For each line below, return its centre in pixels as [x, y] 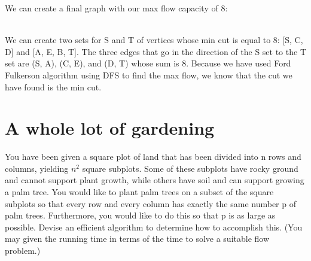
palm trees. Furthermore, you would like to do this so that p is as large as [140, 215]
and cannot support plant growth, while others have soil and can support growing [155, 180]
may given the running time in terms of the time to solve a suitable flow [137, 239]
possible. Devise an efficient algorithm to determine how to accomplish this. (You [154, 227]
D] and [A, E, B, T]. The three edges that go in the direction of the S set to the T [155, 51]
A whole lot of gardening [110, 128]
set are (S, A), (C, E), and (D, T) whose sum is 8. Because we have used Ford [148, 63]
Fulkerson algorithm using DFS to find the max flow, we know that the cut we [149, 75]
